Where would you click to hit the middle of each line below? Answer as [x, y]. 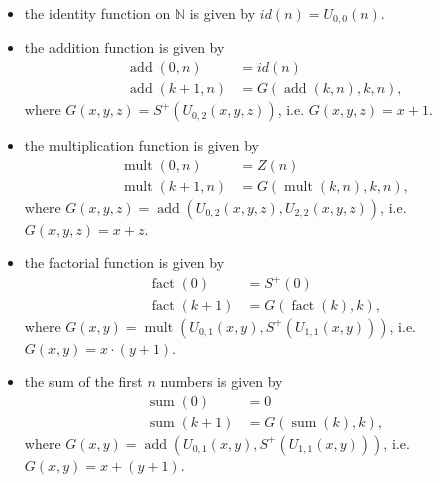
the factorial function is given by [124, 262]
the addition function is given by [124, 47]
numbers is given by [221, 381]
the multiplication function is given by [142, 145]
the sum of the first [83, 381]
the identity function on [97, 13]
